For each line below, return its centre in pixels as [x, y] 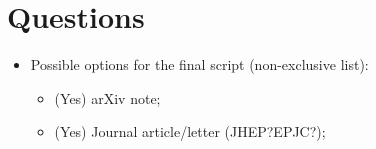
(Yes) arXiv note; [107, 97]
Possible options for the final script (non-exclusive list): [199, 64]
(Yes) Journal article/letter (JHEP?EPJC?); [190, 131]
